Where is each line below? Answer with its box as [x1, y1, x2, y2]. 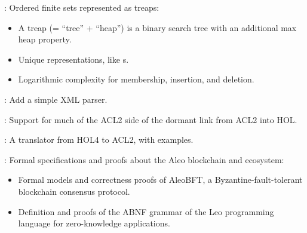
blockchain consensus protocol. [18, 185, 130, 197]
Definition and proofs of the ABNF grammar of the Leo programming [18, 205, 274, 217]
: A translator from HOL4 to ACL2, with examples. [4, 133, 194, 146]
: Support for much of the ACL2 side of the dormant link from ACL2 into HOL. [4, 113, 297, 125]
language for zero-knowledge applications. [18, 217, 170, 229]
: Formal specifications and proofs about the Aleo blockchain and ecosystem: [4, 153, 284, 165]
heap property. [18, 33, 72, 45]
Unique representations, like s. [18, 53, 129, 65]
